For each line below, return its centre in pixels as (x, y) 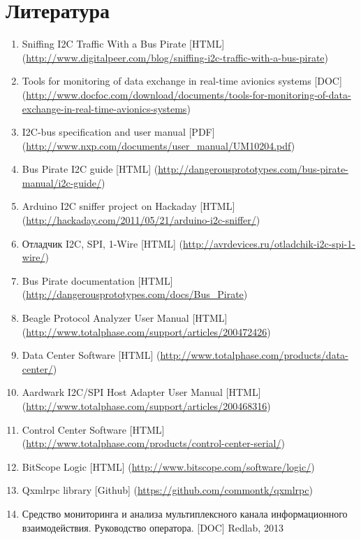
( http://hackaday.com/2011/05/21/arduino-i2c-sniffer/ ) (141, 220)
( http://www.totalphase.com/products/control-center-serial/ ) (153, 443)
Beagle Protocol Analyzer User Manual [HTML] (125, 318)
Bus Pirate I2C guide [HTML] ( (90, 169)
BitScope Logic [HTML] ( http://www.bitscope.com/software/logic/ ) (168, 466)
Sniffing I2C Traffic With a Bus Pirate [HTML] (123, 44)
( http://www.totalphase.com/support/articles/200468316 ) (146, 406)
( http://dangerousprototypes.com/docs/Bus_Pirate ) (135, 294)
